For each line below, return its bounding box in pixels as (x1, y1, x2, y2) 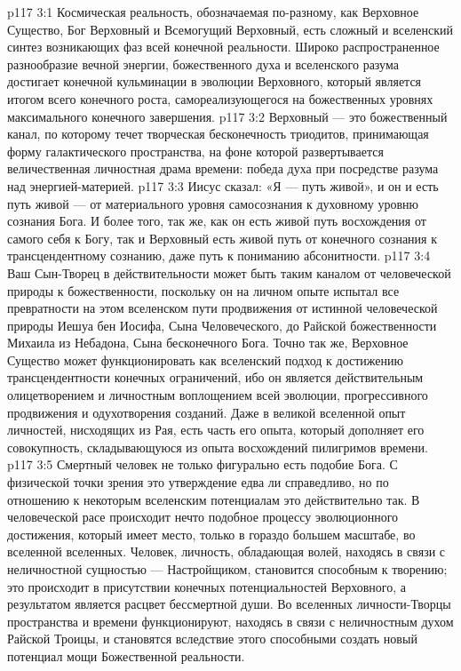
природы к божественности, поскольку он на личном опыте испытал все (7, 281, 400, 300)
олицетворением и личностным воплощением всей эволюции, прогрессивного (7, 386, 428, 404)
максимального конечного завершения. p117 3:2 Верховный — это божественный (7, 107, 448, 125)
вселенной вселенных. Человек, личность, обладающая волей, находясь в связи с (7, 542, 446, 561)
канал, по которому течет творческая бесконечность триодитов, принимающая (7, 124, 429, 143)
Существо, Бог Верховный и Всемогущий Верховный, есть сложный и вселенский (7, 20, 454, 38)
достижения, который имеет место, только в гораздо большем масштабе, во (7, 524, 416, 543)
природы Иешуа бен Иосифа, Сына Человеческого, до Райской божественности (7, 316, 437, 334)
